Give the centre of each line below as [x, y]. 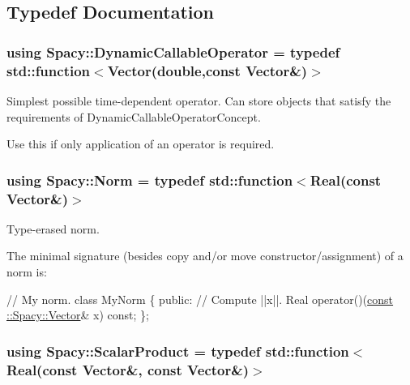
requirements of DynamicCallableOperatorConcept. [134, 116]
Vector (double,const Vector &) [207, 70]
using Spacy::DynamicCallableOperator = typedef [173, 51]
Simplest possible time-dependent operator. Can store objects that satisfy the [199, 100]
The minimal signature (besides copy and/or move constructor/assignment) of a [205, 256]
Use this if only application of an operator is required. [141, 144]
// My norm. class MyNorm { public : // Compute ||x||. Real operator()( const [200, 299]
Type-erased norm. [53, 228]
